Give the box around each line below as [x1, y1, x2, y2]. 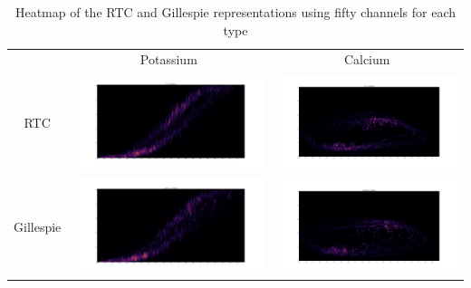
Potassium [139, 50, 197, 69]
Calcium [343, 50, 390, 69]
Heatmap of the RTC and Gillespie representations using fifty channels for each [14, 3, 457, 21]
